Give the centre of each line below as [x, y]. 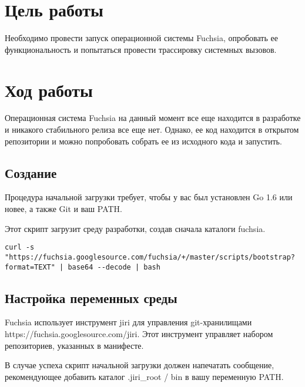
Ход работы [49, 90]
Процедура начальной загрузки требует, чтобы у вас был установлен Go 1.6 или [149, 197]
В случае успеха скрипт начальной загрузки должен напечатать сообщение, [140, 365]
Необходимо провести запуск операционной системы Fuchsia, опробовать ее [141, 38]
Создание [31, 172]
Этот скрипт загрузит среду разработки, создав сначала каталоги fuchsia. [135, 228]
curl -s [20, 248]
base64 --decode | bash [114, 267]
